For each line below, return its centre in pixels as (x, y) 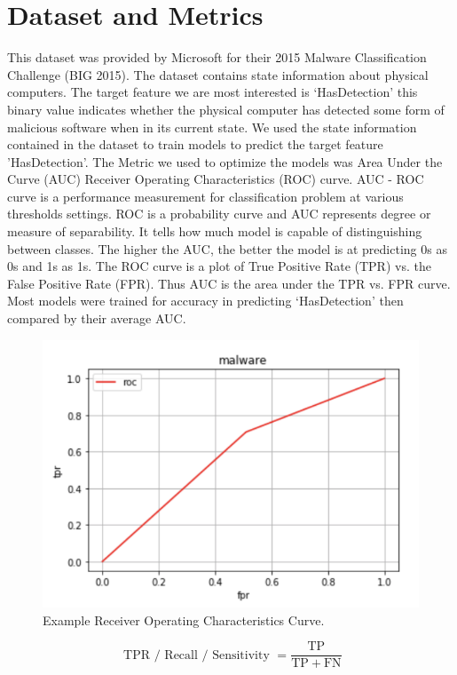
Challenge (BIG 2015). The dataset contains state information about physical (218, 74)
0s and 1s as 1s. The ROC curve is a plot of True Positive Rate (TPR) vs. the (219, 266)
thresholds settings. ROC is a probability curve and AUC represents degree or (219, 214)
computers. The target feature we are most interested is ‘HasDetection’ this (213, 92)
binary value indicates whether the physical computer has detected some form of (226, 109)
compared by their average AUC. (97, 318)
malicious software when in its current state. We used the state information (212, 127)
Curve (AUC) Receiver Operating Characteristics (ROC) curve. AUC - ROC (216, 179)
